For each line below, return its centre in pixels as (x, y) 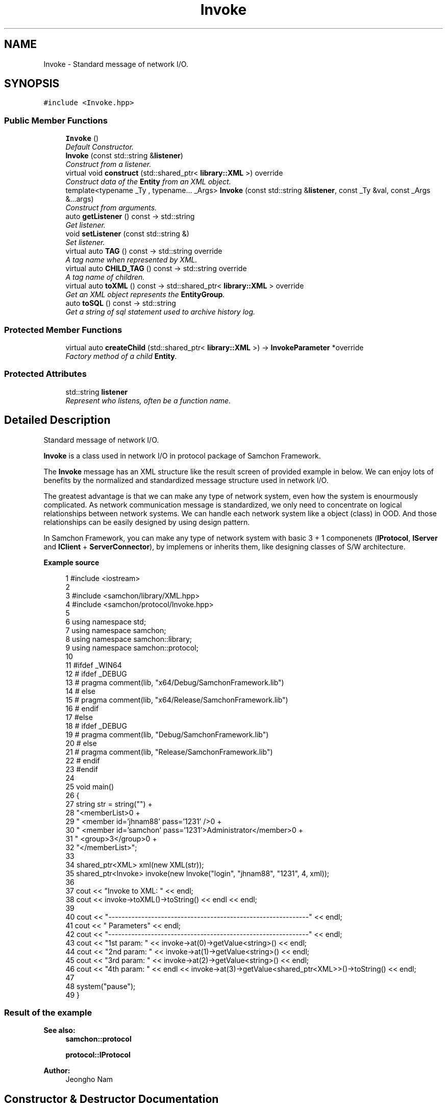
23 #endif (82, 769)
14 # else (80, 691)
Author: (57, 1071)
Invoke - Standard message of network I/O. (116, 64)
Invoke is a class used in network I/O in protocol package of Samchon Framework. (182, 455)
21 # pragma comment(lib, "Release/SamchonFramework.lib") (169, 752)
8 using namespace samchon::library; (129, 639)
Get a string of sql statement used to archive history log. (160, 312)
